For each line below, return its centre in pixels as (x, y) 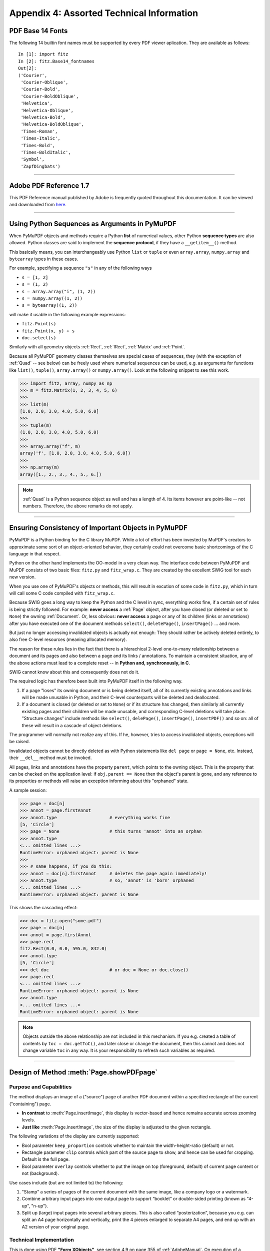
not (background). (40, 1173)
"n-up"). (39, 1205)
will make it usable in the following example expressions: (67, 314)
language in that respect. (35, 554)
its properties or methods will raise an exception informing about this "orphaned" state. (99, 781)
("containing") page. (30, 1104)
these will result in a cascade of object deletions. (72, 725)
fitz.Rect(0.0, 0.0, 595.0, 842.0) (63, 949)
